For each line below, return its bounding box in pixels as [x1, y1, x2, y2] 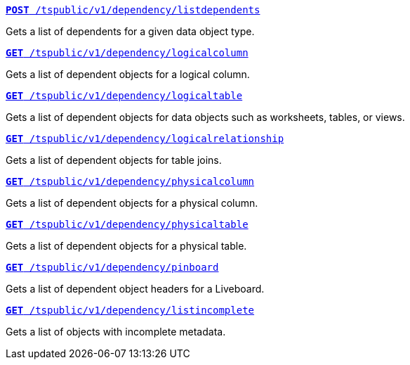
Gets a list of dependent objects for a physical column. [6, 197, 258, 209]
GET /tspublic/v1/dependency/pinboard [6, 262, 219, 273]
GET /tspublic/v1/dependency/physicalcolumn [6, 176, 255, 187]
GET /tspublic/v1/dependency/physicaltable [6, 219, 249, 230]
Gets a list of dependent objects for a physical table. [6, 240, 247, 252]
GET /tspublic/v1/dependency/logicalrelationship [6, 133, 284, 144]
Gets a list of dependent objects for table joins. [6, 154, 222, 166]
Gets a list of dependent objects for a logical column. [6, 68, 250, 80]
